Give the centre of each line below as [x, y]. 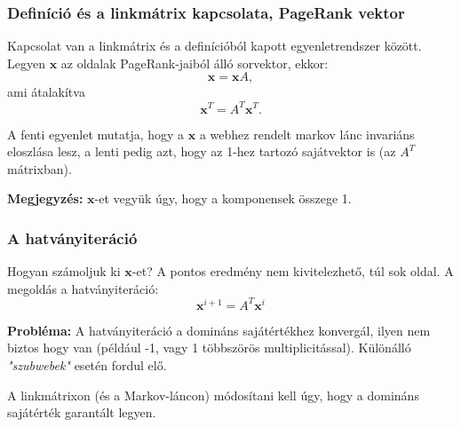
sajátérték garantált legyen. [82, 412]
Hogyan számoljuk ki [64, 271]
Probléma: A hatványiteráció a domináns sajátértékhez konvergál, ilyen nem [219, 330]
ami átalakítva [46, 92]
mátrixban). [40, 168]
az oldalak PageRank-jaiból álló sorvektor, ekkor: [195, 63]
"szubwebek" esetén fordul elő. [87, 364]
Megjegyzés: [45, 198]
